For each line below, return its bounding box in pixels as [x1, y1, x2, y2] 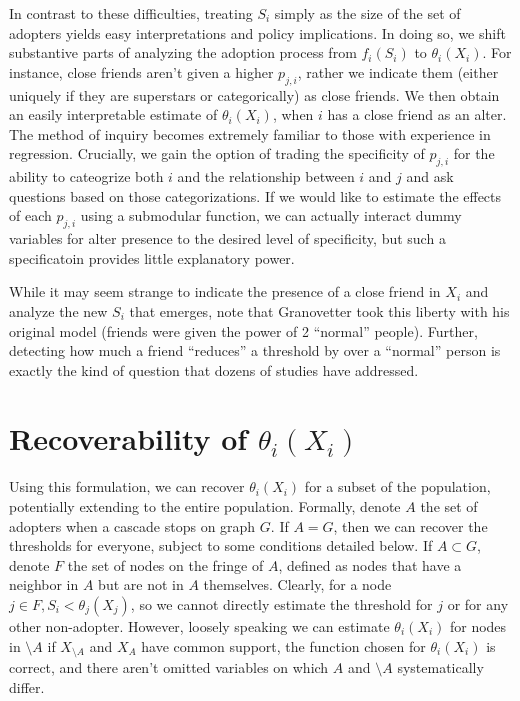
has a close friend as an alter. [327, 104, 507, 125]
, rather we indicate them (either [297, 61, 499, 82]
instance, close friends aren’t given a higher [9, 61, 274, 82]
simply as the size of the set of [274, 3, 461, 23]
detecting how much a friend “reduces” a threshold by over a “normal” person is [9, 340, 501, 361]
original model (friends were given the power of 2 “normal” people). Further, [9, 320, 478, 341]
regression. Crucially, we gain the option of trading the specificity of [9, 143, 425, 164]
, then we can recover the [333, 515, 488, 536]
